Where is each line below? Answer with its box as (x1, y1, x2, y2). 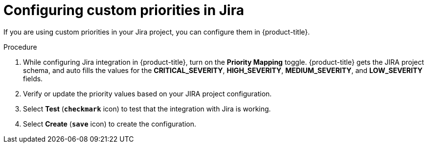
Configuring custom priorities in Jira (3, 2, 244, 18)
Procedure (3, 42, 37, 51)
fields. (23, 74, 43, 83)
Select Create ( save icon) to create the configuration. (23, 119, 197, 128)
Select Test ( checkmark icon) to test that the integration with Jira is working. (23, 104, 271, 113)
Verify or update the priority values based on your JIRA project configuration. (23, 89, 272, 98)
